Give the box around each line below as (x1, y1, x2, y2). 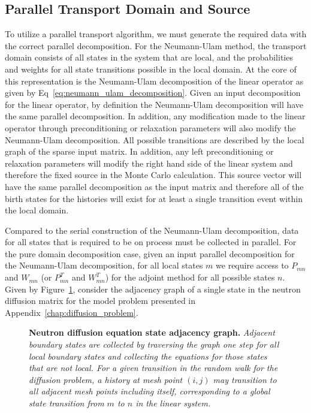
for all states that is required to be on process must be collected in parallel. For (5, 236, 297, 248)
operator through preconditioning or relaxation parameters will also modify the (5, 121, 296, 134)
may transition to (213, 373, 277, 385)
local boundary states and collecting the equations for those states (29, 349, 267, 362)
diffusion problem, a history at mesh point (29, 373, 183, 385)
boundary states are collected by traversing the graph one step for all (29, 338, 279, 351)
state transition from (29, 397, 104, 409)
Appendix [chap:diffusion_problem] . (5, 306, 138, 318)
